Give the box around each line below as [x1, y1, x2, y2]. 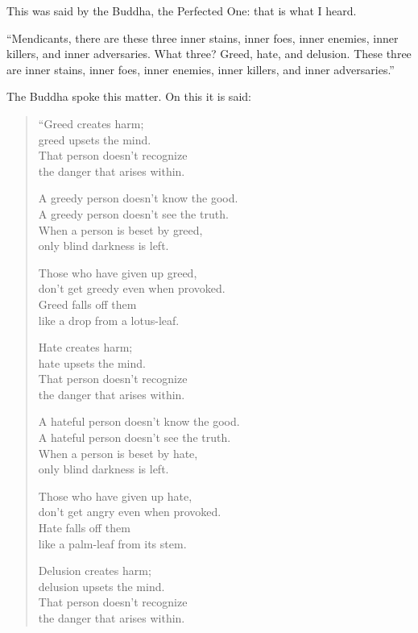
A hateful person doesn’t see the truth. [38, 429, 231, 446]
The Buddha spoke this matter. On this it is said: [6, 88, 251, 105]
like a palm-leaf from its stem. [38, 535, 187, 552]
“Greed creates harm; [38, 115, 144, 131]
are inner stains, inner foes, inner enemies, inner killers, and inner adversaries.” [6, 60, 395, 77]
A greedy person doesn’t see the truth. [38, 205, 229, 222]
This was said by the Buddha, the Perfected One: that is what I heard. [6, 2, 357, 19]
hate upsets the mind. [38, 354, 146, 371]
